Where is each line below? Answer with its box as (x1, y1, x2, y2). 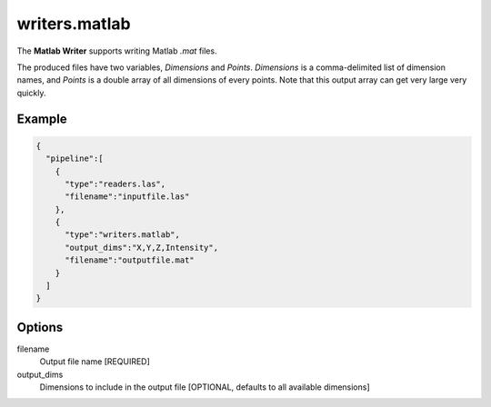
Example (16, 111, 67, 126)
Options (16, 319, 64, 335)
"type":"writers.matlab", (65, 230, 181, 240)
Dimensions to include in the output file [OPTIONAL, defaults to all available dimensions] (39, 382, 370, 392)
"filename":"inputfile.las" (65, 192, 190, 202)
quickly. (16, 87, 46, 98)
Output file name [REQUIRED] (39, 356, 150, 367)
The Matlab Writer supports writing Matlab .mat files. (16, 45, 217, 56)
